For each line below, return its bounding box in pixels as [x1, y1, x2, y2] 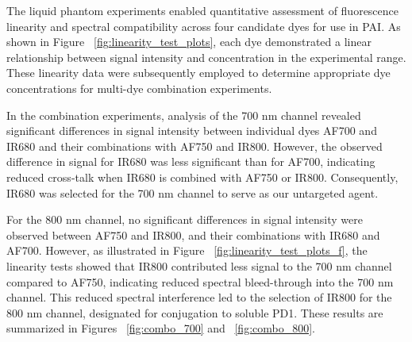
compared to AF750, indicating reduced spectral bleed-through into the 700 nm [6, 273, 394, 290]
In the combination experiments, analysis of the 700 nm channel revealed [6, 106, 361, 123]
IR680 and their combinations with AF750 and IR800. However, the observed [6, 137, 383, 154]
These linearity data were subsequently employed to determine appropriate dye [6, 64, 391, 81]
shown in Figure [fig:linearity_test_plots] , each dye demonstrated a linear [6, 33, 372, 50]
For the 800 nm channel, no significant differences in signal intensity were [6, 211, 363, 228]
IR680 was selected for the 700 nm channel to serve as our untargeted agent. [6, 184, 379, 201]
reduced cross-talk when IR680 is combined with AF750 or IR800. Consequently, [6, 168, 399, 185]
